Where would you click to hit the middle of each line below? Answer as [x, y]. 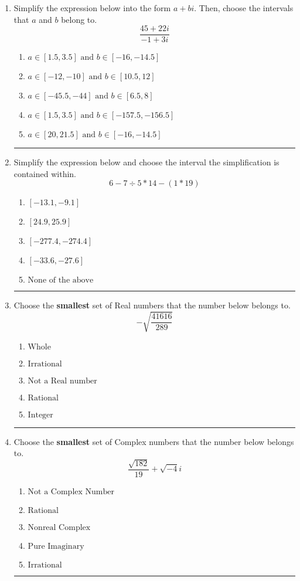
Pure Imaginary [56, 546]
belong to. [79, 19]
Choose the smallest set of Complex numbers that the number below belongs [154, 441]
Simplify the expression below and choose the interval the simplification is [146, 162]
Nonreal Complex [59, 527]
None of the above [61, 281]
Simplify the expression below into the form [92, 8]
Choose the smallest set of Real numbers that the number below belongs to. [152, 305]
